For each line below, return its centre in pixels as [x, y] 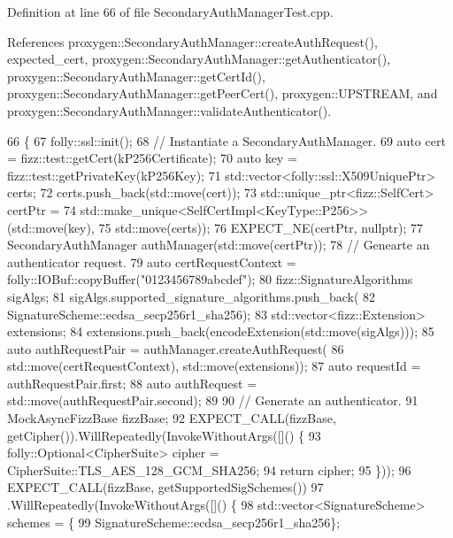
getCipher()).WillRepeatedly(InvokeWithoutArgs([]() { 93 [164, 435]
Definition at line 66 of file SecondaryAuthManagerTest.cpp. [170, 12]
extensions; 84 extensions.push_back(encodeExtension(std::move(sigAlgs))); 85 [221, 331]
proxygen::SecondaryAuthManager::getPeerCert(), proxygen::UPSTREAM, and [223, 93]
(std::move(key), [51, 227]
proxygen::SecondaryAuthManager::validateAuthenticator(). [169, 110]
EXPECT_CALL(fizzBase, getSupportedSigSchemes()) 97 [165, 487]
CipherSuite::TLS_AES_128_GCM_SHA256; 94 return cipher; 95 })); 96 [209, 469]
